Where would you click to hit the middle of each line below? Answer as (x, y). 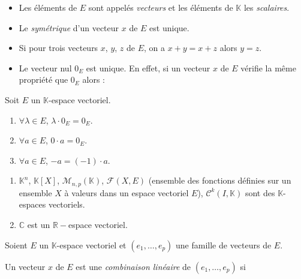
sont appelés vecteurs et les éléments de (161, 7)
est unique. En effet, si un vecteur (148, 67)
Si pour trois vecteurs (58, 48)
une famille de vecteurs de (224, 244)
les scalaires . (267, 7)
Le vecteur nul (45, 67)
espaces (32, 204)
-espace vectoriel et (91, 244)
